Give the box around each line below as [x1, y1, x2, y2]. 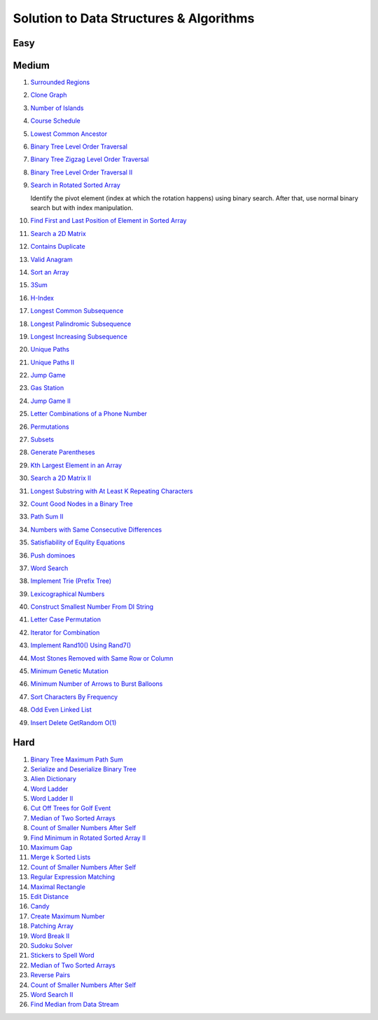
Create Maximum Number [30, 911, 105, 921]
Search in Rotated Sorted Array [30, 181, 120, 189]
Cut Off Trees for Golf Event [30, 804, 111, 813]
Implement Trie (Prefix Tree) [30, 577, 112, 585]
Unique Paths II [30, 358, 75, 366]
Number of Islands [30, 104, 84, 112]
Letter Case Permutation [30, 615, 101, 623]
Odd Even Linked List [30, 705, 92, 714]
